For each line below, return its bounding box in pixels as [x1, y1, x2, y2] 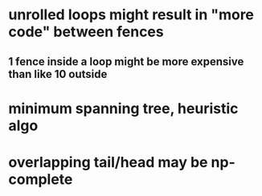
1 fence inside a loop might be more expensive [8, 55, 244, 68]
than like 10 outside [8, 67, 108, 81]
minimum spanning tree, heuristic [8, 99, 239, 117]
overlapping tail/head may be [8, 153, 208, 171]
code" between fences [8, 22, 164, 41]
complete [8, 170, 73, 188]
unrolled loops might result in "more [8, 6, 255, 24]
